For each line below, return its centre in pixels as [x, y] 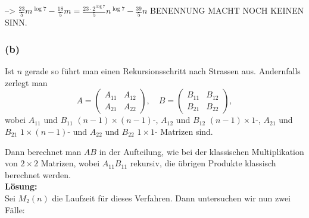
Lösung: [21, 186]
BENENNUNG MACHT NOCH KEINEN [227, 10]
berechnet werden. [38, 174]
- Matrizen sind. [184, 131]
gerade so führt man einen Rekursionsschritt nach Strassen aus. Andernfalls [163, 71]
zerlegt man [26, 82]
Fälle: [15, 209]
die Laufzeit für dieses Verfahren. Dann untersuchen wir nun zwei [171, 198]
